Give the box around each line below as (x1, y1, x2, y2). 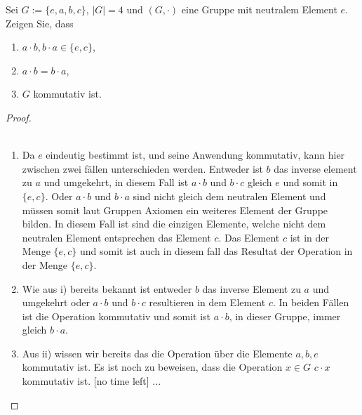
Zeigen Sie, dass (6, 15, 74, 30)
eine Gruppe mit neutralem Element (181, 2, 337, 16)
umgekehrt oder (22, 295, 90, 310)
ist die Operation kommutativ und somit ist (22, 308, 211, 323)
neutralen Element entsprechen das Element (22, 230, 211, 244)
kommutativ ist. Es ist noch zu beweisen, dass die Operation (22, 360, 283, 374)
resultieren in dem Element (149, 295, 266, 310)
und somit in (283, 175, 338, 190)
